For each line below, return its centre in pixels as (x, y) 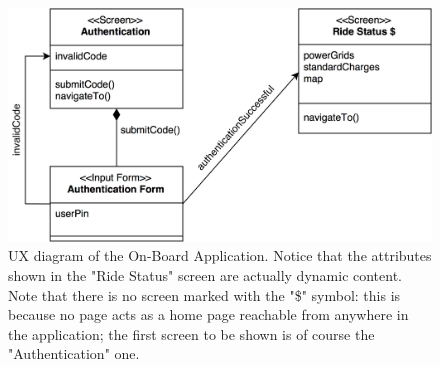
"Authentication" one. (74, 353)
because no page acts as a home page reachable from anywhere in (208, 314)
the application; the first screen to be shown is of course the (191, 333)
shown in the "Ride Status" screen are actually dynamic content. (205, 274)
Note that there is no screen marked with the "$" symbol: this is (204, 294)
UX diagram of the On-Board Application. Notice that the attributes (220, 255)
